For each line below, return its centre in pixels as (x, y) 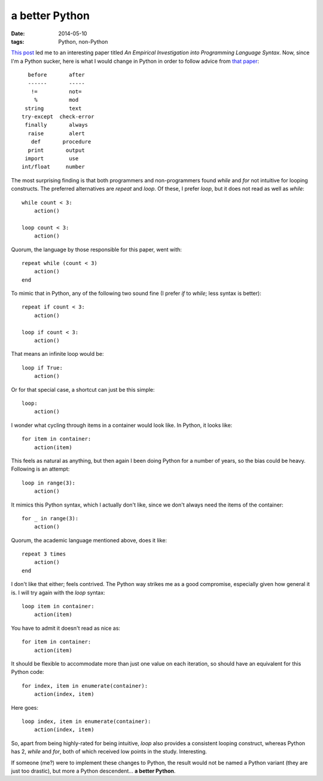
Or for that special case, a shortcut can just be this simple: (83, 389)
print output (56, 150)
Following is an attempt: (40, 469)
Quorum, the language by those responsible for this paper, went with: (97, 249)
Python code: (28, 672)
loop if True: (42, 367)
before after (56, 75)
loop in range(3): (49, 483)
